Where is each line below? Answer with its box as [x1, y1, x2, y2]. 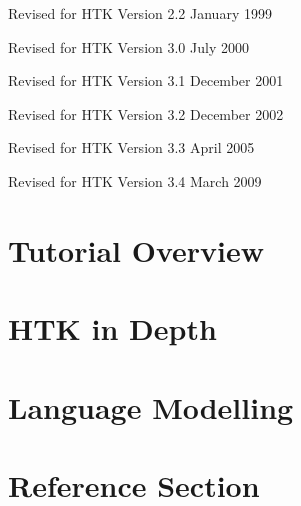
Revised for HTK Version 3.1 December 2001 [8, 70, 284, 91]
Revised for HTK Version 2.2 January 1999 [8, 3, 272, 23]
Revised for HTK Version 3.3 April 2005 [8, 137, 255, 158]
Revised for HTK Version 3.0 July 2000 [8, 36, 249, 57]
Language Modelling [8, 386, 294, 427]
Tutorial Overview [8, 229, 265, 270]
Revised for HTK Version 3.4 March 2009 [8, 170, 262, 191]
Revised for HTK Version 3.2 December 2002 [8, 103, 284, 124]
